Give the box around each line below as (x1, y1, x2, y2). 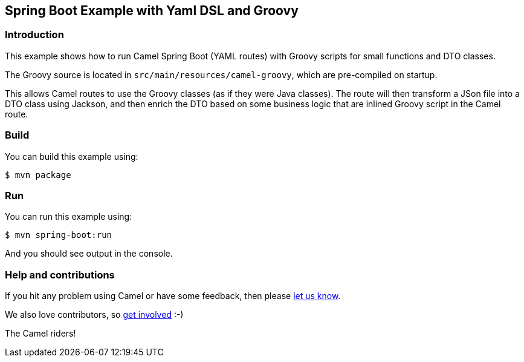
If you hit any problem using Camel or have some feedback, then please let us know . (5, 291, 341, 301)
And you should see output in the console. (5, 248, 173, 259)
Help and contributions (5, 268, 115, 281)
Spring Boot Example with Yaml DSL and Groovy (5, 3, 299, 18)
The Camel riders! (5, 328, 76, 339)
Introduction (5, 28, 64, 41)
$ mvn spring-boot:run (5, 230, 112, 240)
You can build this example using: (5, 151, 138, 162)
